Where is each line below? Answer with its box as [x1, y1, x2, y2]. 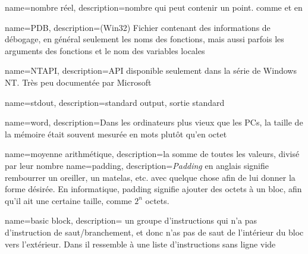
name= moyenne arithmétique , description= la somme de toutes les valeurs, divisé [5, 148, 300, 160]
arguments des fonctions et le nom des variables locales [5, 44, 205, 57]
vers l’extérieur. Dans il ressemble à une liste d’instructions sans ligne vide [5, 237, 276, 250]
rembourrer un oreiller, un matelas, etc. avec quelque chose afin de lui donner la [5, 171, 296, 183]
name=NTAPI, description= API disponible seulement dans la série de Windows [5, 64, 297, 77]
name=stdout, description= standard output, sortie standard [5, 96, 225, 108]
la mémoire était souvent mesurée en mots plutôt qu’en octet [5, 127, 227, 140]
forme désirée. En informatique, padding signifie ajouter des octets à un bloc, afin [5, 183, 302, 195]
